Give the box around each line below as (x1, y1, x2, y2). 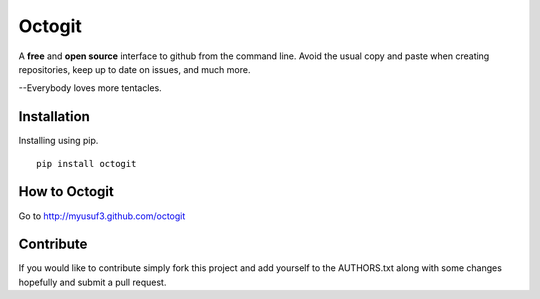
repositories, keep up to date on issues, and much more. (18, 63, 251, 75)
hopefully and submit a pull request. (18, 276, 167, 288)
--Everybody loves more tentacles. (18, 82, 162, 94)
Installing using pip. (18, 135, 99, 147)
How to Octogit (18, 183, 114, 200)
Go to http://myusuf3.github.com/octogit (18, 210, 186, 222)
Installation (18, 108, 90, 125)
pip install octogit (36, 158, 137, 169)
